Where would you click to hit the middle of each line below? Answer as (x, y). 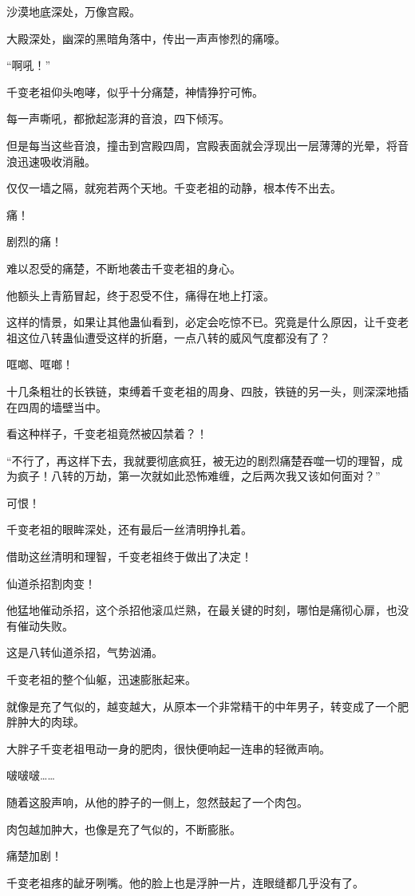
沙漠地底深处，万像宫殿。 (73, 11)
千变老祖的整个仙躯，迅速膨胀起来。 (101, 679)
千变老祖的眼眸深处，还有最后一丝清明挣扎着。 (129, 529)
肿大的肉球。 (51, 722)
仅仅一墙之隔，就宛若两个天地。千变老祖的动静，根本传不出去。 (174, 188)
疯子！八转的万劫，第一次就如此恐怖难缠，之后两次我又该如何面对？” (199, 476)
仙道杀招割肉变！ (51, 583)
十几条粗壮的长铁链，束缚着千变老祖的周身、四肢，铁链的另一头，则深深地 (202, 391)
